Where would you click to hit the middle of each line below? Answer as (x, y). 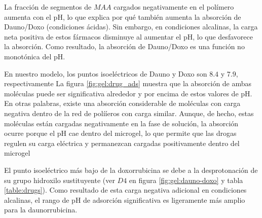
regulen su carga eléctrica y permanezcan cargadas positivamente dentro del (122, 143)
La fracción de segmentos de (48, 7)
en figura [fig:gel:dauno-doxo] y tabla (186, 180)
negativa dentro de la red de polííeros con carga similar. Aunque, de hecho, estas (129, 113)
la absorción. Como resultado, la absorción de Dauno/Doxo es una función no (124, 46)
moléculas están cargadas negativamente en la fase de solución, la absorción (121, 123)
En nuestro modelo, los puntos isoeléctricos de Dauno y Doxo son (106, 73)
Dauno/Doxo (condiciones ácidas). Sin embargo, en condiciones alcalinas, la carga (131, 27)
